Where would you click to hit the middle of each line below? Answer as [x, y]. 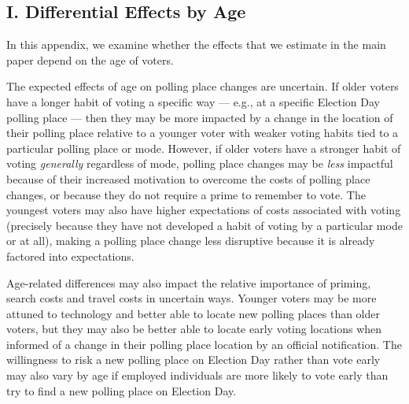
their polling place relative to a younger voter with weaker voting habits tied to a [203, 133]
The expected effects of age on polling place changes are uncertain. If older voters [203, 86]
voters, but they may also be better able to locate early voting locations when [194, 329]
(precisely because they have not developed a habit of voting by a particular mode [204, 225]
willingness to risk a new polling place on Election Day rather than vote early [193, 360]
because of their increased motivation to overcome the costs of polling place [188, 178]
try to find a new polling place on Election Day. [122, 390]
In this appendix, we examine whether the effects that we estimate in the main [196, 44]
